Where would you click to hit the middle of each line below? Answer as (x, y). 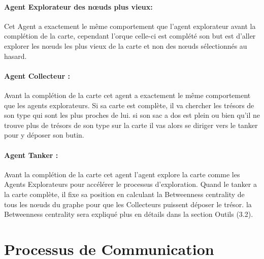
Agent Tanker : (31, 155)
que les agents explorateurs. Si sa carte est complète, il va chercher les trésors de (129, 105)
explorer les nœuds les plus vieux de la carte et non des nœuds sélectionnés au (126, 45)
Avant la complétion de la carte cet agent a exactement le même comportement (127, 95)
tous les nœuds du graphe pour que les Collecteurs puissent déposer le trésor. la (128, 204)
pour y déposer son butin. (44, 135)
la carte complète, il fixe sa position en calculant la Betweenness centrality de (124, 194)
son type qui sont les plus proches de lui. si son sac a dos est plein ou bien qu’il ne (132, 115)
